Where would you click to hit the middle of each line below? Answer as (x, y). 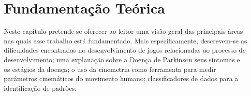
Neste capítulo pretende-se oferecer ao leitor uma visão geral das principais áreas (124, 31)
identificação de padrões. (40, 88)
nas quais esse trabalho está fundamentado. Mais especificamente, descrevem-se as (125, 40)
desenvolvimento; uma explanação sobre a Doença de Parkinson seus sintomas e (122, 59)
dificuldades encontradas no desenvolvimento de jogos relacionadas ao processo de (125, 50)
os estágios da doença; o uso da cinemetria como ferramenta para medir (110, 69)
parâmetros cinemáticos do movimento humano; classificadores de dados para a (121, 78)
